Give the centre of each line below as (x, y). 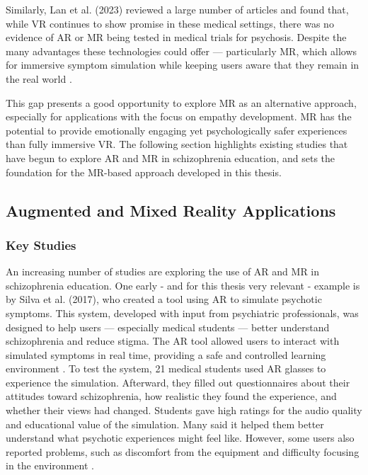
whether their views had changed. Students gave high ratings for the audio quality (184, 410)
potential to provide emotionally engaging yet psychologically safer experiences (177, 130)
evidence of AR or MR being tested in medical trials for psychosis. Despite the (176, 37)
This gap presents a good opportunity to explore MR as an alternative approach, (181, 102)
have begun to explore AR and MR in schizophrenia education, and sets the (171, 158)
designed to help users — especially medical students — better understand (168, 327)
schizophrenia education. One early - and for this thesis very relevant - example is (183, 285)
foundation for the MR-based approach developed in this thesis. (144, 172)
